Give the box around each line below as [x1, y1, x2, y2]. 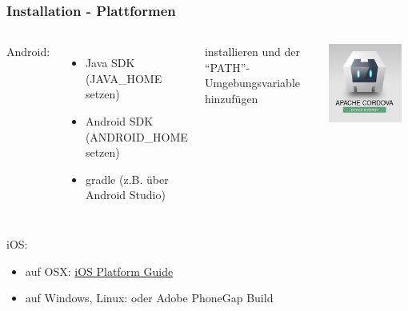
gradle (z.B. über [85, 170, 169, 187]
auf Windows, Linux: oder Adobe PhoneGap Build [25, 289, 274, 306]
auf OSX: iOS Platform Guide [25, 262, 174, 279]
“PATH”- [204, 58, 250, 75]
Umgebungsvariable [204, 74, 301, 91]
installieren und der [204, 43, 301, 60]
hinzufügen [204, 90, 258, 106]
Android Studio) [85, 186, 166, 203]
